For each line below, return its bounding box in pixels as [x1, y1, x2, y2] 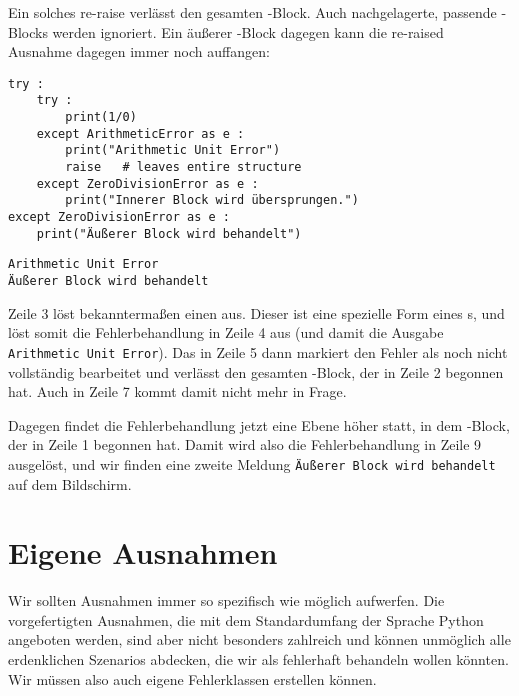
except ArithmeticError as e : [36, 126, 245, 141]
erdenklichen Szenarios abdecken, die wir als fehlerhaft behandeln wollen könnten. [8, 649, 509, 670]
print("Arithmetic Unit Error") [65, 143, 281, 158]
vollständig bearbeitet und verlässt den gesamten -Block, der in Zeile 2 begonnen [8, 361, 504, 382]
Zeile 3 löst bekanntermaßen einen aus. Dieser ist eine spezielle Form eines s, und [8, 302, 505, 323]
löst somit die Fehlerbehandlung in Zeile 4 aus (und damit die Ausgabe [8, 322, 444, 343]
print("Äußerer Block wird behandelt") [36, 226, 302, 241]
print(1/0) [65, 110, 137, 125]
